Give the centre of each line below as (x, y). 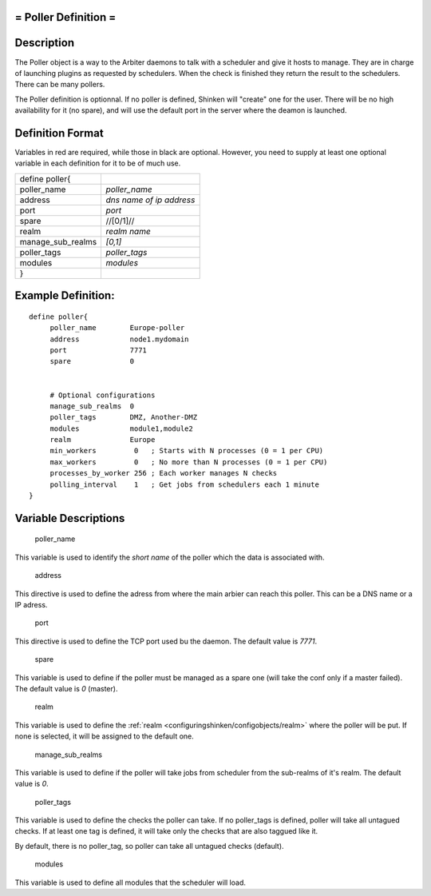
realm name (128, 231)
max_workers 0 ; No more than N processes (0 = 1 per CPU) (189, 462)
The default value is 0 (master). (66, 688)
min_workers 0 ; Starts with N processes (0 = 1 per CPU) (187, 451)
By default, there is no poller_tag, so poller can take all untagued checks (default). (149, 846)
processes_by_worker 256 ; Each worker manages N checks (164, 473)
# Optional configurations (103, 395)
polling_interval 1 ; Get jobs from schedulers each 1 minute (184, 484)
